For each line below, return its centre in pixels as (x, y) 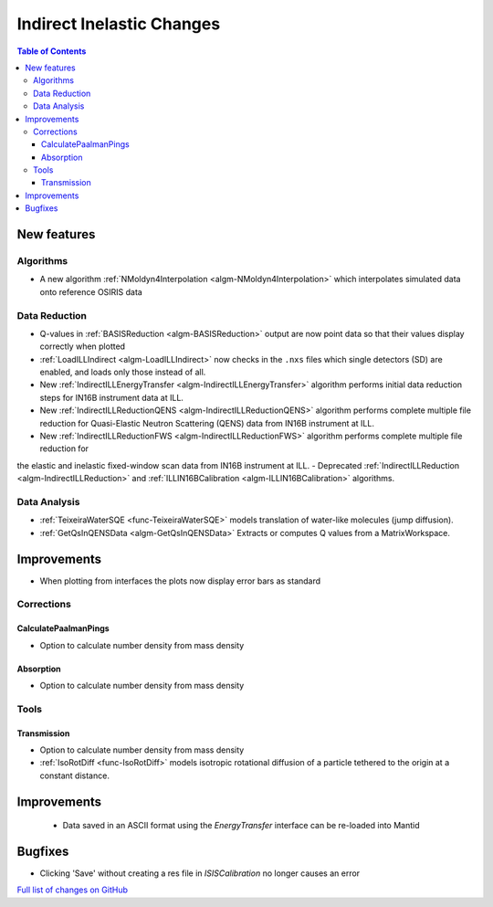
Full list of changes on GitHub (72, 890)
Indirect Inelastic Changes (119, 24)
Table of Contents (52, 51)
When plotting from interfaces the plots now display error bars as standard (180, 581)
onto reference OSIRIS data (91, 291)
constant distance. (74, 775)
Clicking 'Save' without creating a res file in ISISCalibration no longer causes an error (200, 873)
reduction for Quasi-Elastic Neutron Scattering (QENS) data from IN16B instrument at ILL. (207, 423)
